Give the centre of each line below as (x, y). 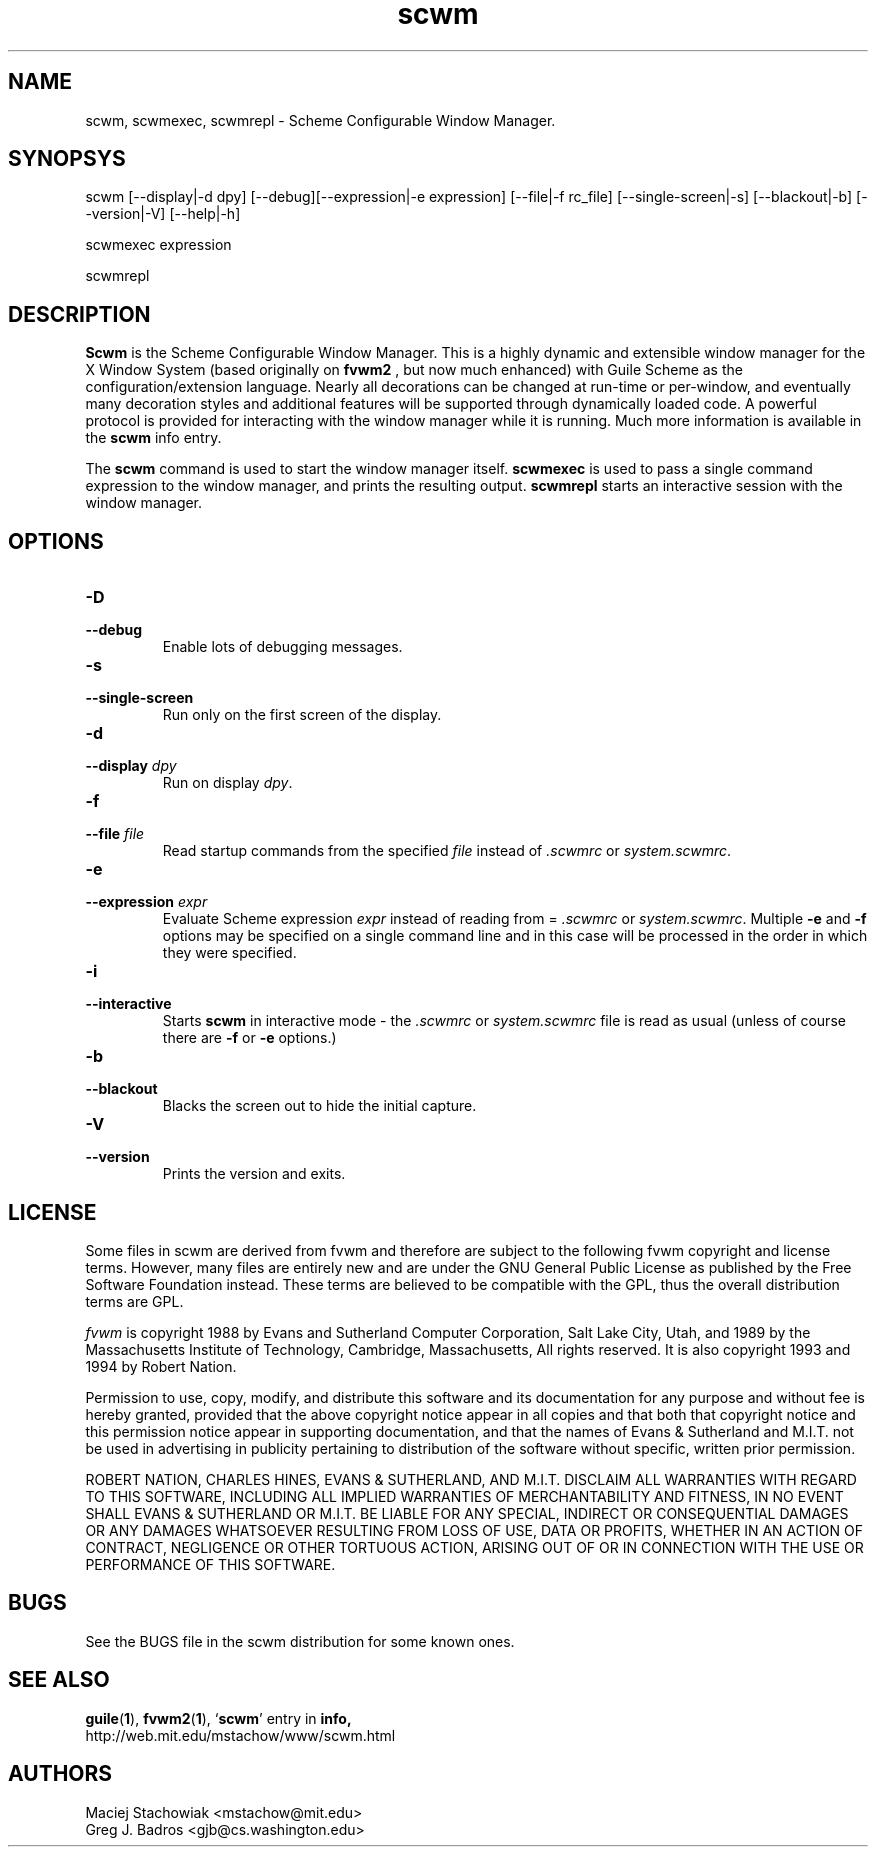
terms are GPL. (134, 1301)
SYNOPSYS (67, 159)
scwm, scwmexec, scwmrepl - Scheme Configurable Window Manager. (320, 120)
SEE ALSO (59, 1680)
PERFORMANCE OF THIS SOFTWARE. (210, 1564)
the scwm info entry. (153, 438)
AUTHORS (60, 1774)
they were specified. (229, 953)
